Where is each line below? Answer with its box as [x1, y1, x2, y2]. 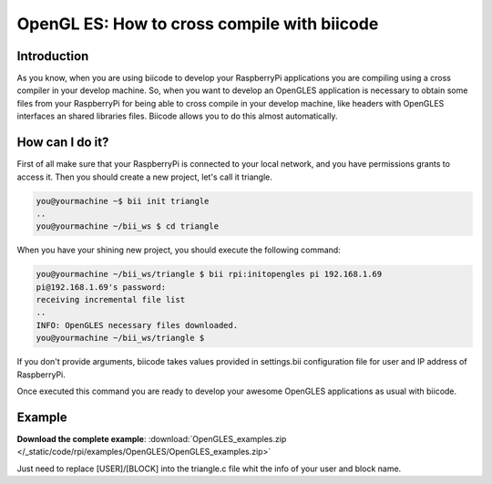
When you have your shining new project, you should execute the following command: [16, 244, 341, 255]
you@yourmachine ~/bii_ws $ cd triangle [36, 221, 219, 232]
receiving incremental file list [36, 294, 186, 305]
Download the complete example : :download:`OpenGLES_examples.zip [16, 433, 287, 444]
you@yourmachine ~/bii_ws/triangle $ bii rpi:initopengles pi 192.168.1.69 [36, 269, 383, 280]
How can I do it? [16, 135, 109, 150]
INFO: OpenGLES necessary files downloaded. [36, 320, 239, 330]
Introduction [16, 48, 89, 64]
